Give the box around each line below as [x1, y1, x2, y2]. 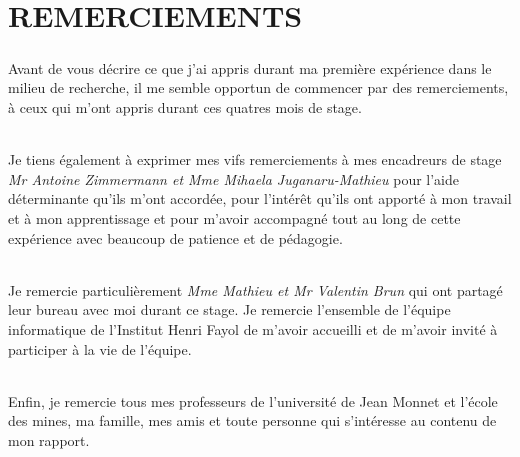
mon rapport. [8, 429, 90, 450]
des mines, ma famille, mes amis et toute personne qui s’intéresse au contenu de [8, 410, 497, 431]
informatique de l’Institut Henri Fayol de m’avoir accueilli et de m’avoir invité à [8, 318, 498, 339]
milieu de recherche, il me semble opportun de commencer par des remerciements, [8, 77, 509, 98]
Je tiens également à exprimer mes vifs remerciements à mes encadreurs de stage [8, 149, 502, 170]
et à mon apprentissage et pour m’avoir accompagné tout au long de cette [8, 207, 461, 228]
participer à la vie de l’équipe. [8, 338, 192, 359]
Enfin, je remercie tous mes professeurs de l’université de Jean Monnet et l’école [8, 390, 498, 411]
